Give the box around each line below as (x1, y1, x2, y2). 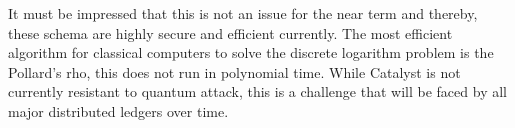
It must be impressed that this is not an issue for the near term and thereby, (8, 3, 478, 23)
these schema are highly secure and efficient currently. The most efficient (8, 22, 453, 43)
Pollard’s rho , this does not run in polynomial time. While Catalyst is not (8, 61, 461, 82)
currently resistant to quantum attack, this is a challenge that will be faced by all (8, 81, 507, 102)
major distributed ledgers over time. (8, 100, 229, 121)
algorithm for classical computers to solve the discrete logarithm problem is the (8, 42, 494, 63)
